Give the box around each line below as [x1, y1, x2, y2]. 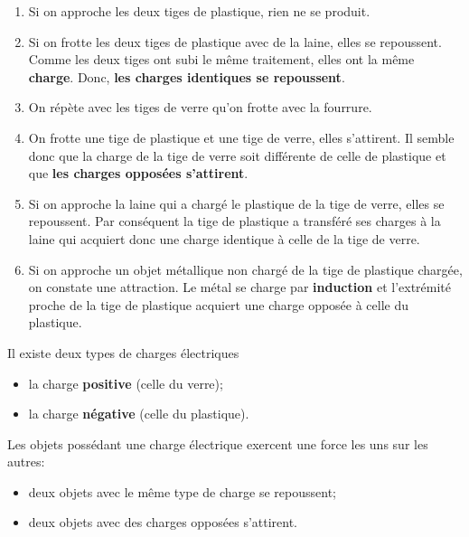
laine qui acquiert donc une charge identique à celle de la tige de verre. [28, 229, 420, 248]
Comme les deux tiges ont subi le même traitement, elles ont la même [28, 50, 415, 69]
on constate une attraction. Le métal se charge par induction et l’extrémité [28, 278, 451, 297]
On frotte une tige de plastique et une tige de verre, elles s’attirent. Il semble [28, 127, 455, 146]
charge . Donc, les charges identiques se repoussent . [28, 67, 345, 86]
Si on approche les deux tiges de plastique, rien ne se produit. [28, 2, 371, 20]
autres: [7, 452, 45, 471]
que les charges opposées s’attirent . [28, 164, 249, 183]
